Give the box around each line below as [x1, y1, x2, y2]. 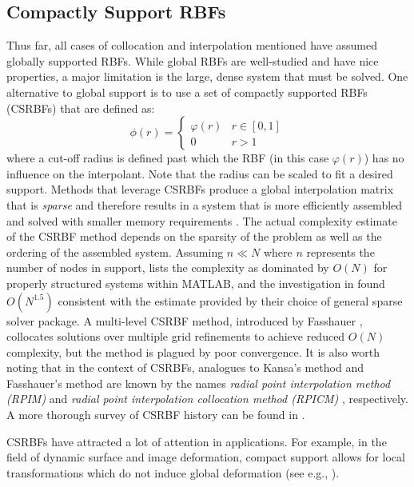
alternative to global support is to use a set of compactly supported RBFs [6, 83, 368, 100]
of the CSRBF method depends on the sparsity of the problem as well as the [6, 228, 382, 245]
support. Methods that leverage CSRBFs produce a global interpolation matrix [6, 181, 394, 198]
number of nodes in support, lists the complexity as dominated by [6, 259, 329, 276]
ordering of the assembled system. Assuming [6, 243, 224, 260]
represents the [306, 243, 375, 260]
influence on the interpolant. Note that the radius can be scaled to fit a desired [6, 165, 393, 182]
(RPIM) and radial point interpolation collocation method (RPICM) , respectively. [6, 390, 408, 407]
